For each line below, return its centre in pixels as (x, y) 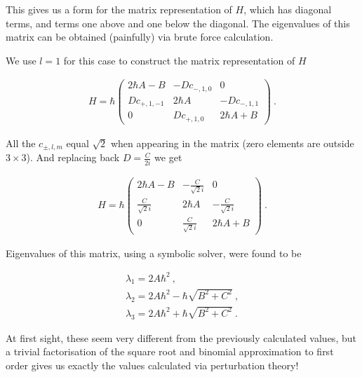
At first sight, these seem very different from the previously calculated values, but (181, 337)
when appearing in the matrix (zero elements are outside (232, 143)
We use (21, 60)
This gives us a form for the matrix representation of (119, 9)
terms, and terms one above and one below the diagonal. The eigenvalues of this (178, 23)
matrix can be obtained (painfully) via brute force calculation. (140, 37)
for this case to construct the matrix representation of (179, 60)
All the (21, 143)
